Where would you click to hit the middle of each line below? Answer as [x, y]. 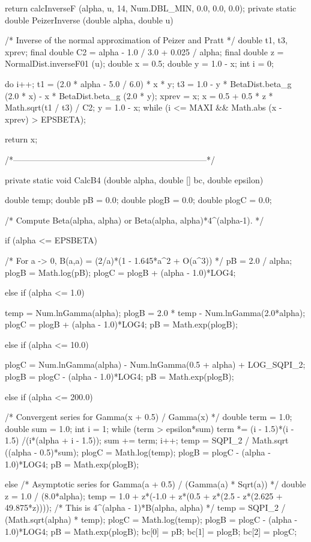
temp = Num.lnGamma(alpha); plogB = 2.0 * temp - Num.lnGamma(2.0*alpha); [155, 312]
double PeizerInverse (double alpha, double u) [89, 20]
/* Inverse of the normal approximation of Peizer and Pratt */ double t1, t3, [146, 40]
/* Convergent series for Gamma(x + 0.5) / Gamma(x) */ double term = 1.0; [149, 417]
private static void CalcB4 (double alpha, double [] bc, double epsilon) [134, 179]
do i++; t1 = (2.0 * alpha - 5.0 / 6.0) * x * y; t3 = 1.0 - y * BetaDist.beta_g [148, 83]
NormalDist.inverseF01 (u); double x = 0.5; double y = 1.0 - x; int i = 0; [139, 63]
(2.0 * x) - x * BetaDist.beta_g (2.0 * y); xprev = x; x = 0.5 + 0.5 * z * [139, 95]
